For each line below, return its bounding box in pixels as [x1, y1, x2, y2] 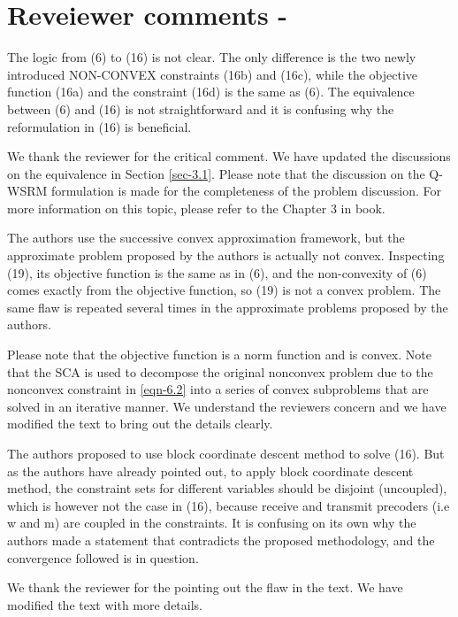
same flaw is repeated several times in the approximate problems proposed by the [7, 297, 448, 316]
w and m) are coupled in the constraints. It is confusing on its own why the [7, 513, 416, 532]
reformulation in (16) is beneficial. [7, 117, 192, 135]
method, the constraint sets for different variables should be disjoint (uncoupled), [7, 479, 447, 497]
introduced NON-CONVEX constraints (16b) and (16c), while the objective [7, 65, 418, 83]
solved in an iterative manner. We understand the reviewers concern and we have [7, 397, 447, 415]
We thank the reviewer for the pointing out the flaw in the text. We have [7, 578, 403, 597]
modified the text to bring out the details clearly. [7, 414, 273, 433]
